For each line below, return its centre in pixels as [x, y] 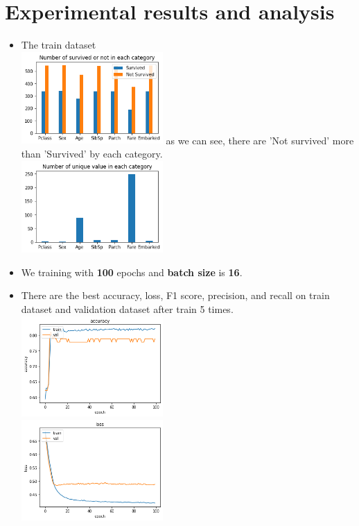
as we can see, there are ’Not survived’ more [260, 140]
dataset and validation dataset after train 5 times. [127, 309]
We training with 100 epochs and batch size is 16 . [132, 272]
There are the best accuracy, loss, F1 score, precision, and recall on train [175, 295]
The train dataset [59, 45]
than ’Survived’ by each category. [92, 153]
